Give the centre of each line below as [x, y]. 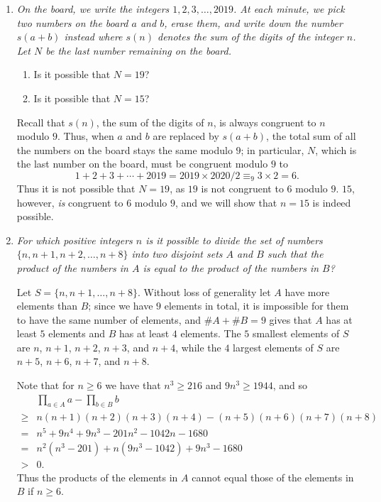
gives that [291, 319]
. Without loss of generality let [204, 291]
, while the [198, 347]
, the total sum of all [311, 136]
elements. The [211, 333]
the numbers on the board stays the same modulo [125, 149]
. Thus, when [85, 136]
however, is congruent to [70, 202]
